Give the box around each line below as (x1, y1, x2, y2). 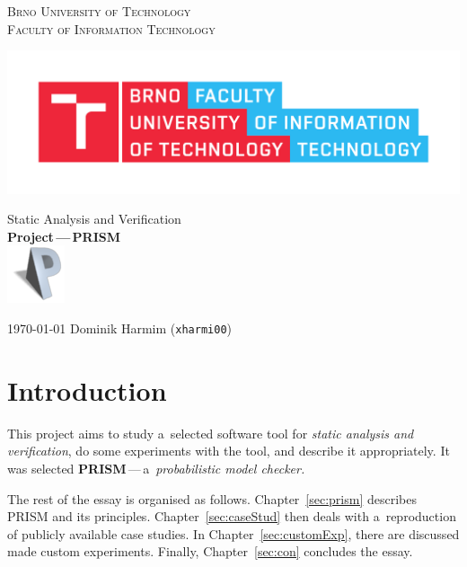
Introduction (7, 371, 167, 408)
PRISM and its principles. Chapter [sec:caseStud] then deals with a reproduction (7, 507, 456, 526)
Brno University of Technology (7, 2, 191, 20)
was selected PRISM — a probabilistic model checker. (7, 459, 305, 477)
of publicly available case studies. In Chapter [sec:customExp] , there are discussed (7, 524, 460, 543)
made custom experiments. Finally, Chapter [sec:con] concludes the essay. (7, 542, 413, 561)
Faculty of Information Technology (7, 19, 216, 38)
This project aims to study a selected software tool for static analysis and (7, 423, 414, 442)
